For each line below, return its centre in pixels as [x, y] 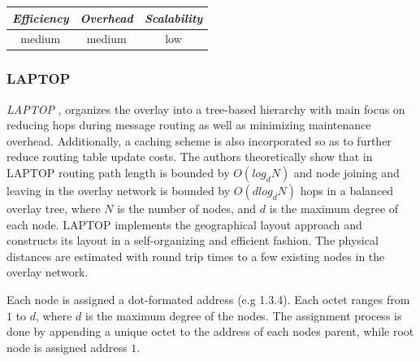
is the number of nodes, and [187, 209]
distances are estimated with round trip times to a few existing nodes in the [196, 256]
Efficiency [41, 17]
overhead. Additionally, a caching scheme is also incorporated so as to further [199, 140]
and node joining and [346, 173]
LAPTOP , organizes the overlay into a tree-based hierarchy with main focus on [206, 109]
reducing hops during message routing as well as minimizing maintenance [189, 125]
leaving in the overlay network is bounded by [119, 191]
